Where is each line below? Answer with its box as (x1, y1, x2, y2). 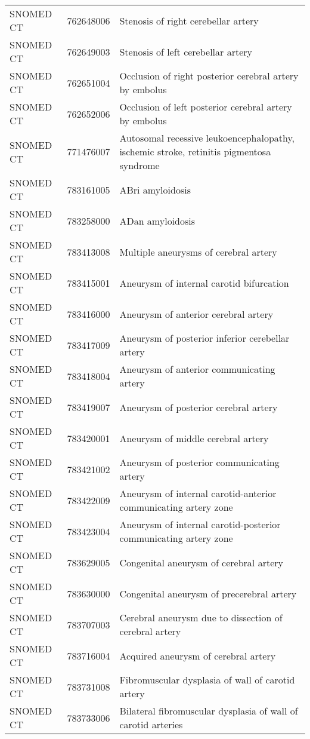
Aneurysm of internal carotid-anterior (119, 486, 277, 500)
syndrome (119, 158, 160, 172)
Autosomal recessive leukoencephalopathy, (119, 131, 295, 145)
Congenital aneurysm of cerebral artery (119, 555, 283, 569)
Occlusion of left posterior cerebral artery (119, 100, 292, 114)
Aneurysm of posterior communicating (119, 455, 280, 469)
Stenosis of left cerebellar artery (119, 44, 252, 59)
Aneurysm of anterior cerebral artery (119, 306, 274, 321)
